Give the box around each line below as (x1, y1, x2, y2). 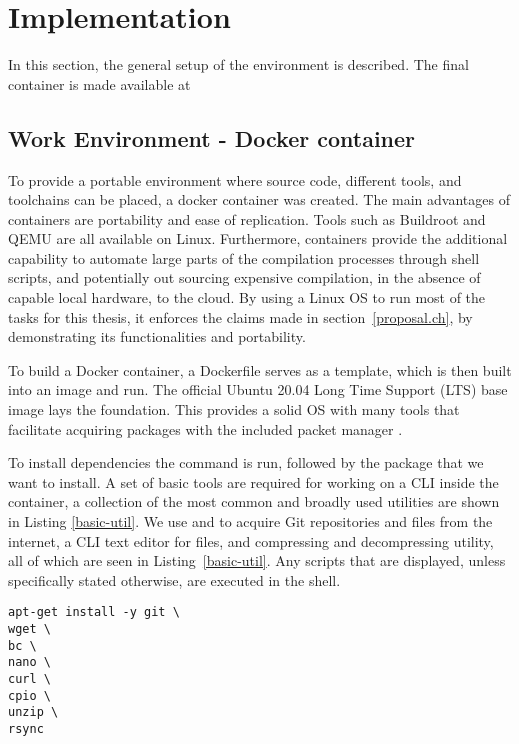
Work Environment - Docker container (8, 122, 416, 153)
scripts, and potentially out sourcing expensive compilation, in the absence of (8, 267, 481, 288)
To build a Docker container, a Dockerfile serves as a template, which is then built (8, 359, 512, 380)
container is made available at (8, 73, 191, 94)
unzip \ (8, 705, 59, 720)
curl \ (8, 672, 51, 687)
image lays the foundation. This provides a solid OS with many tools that (8, 399, 460, 420)
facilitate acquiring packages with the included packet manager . (8, 418, 403, 439)
